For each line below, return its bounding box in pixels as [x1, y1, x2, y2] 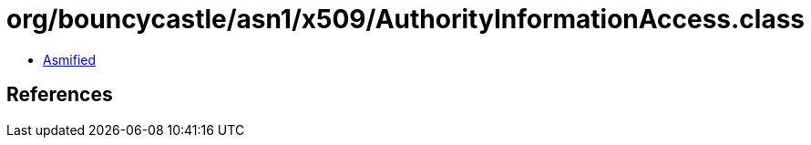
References [6, 83, 113, 107]
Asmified [43, 51, 97, 67]
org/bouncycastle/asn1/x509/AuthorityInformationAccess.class [6, 4, 806, 35]
